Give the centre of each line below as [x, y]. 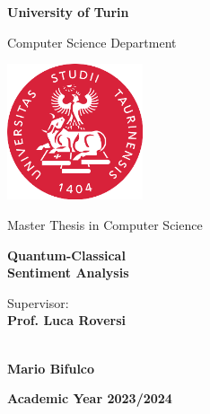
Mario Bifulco [51, 368]
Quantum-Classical [66, 255]
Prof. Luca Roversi [66, 320]
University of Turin [68, 12]
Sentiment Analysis [68, 273]
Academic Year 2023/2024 [90, 398]
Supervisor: [38, 302]
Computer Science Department [92, 42]
